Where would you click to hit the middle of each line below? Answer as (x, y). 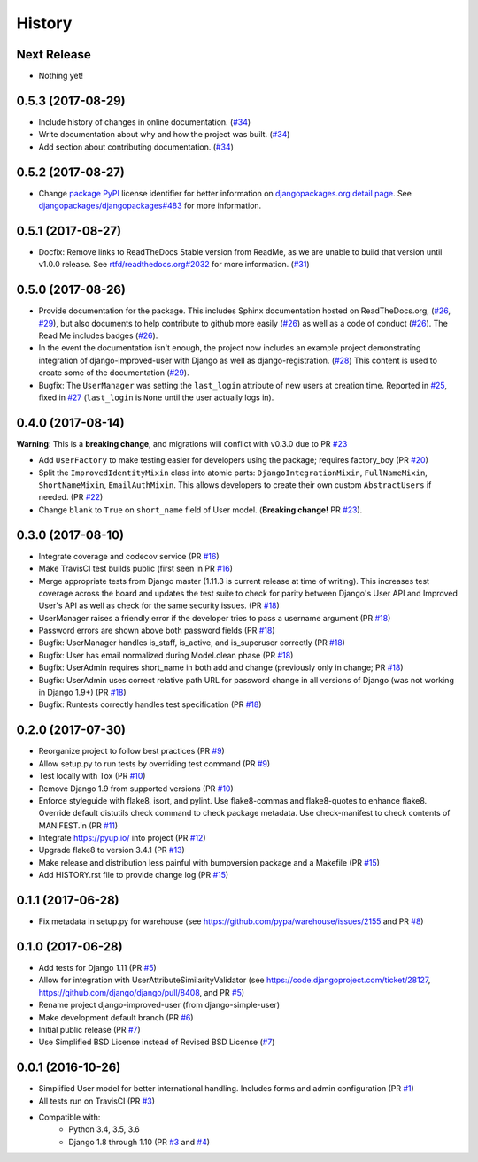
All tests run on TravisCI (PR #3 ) (96, 1101)
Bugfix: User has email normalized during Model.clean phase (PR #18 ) (166, 655)
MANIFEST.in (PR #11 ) (78, 825)
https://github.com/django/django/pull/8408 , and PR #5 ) (142, 992)
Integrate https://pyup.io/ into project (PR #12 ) (122, 838)
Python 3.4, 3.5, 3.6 (104, 1129)
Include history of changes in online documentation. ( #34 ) (145, 122)
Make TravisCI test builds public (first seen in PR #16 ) (136, 569)
